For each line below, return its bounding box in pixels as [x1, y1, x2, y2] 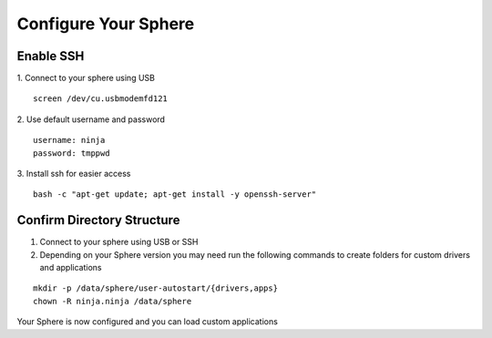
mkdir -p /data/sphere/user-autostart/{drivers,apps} [33, 283, 278, 293]
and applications [39, 262, 102, 273]
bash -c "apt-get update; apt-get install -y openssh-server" [33, 189, 317, 200]
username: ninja [33, 135, 106, 146]
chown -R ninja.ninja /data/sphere [33, 296, 192, 306]
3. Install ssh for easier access [16, 169, 131, 179]
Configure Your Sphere [16, 14, 195, 34]
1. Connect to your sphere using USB [16, 73, 155, 84]
